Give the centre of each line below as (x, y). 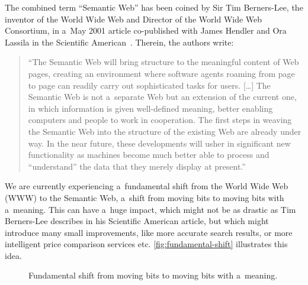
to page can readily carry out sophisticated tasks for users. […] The (149, 85)
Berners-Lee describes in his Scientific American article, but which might (137, 221)
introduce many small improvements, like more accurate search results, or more (149, 232)
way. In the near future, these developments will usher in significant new (159, 143)
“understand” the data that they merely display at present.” (137, 166)
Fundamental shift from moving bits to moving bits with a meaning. (153, 275)
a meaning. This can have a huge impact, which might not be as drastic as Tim (150, 209)
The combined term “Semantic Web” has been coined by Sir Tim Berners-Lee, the (154, 7)
